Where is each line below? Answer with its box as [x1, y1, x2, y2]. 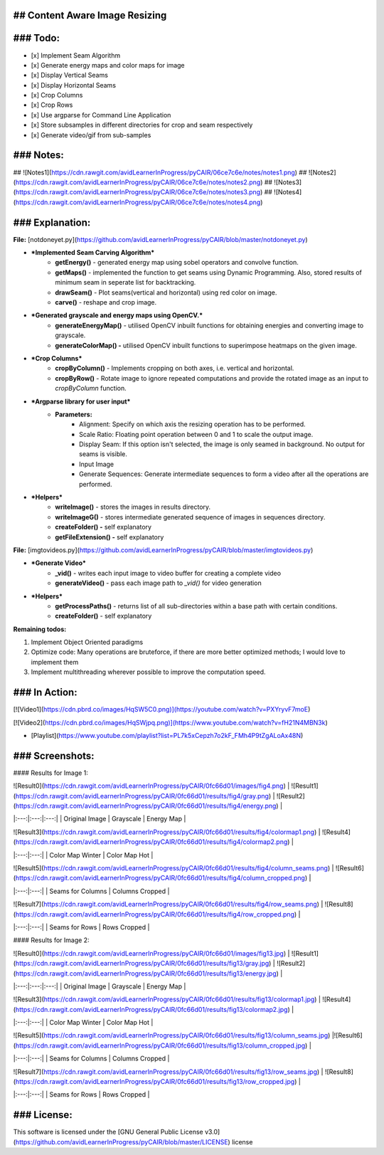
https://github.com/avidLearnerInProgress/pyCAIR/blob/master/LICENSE [15, 1137, 228, 1146]
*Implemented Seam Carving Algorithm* [31, 248, 155, 257]
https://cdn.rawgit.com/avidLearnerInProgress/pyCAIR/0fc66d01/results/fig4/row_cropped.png [15, 909, 295, 918]
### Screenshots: [13, 749, 95, 761]
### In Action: [13, 687, 78, 699]
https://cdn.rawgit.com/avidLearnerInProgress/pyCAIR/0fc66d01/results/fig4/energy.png [15, 801, 277, 811]
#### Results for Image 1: [13, 769, 89, 777]
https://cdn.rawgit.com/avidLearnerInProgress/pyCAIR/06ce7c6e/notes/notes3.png [15, 188, 261, 196]
